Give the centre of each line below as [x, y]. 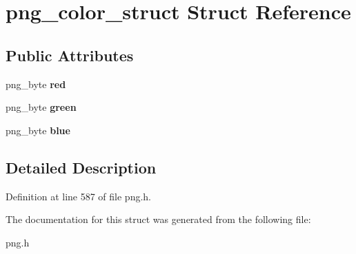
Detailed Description [81, 167]
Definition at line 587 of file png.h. [79, 196]
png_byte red [36, 84]
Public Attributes [70, 55]
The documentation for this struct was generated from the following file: [158, 219]
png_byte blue [38, 130]
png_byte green [41, 107]
